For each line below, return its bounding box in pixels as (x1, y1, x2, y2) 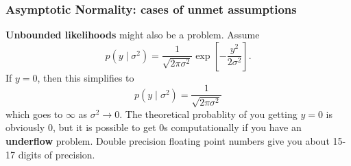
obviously (5, 120, 45, 134)
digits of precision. (18, 147, 95, 161)
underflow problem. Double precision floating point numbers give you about (5, 134, 330, 148)
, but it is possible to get (52, 120, 156, 134)
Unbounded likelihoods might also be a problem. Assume (5, 27, 260, 42)
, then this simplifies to (37, 70, 134, 84)
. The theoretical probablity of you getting (119, 106, 298, 121)
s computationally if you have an (164, 120, 302, 134)
